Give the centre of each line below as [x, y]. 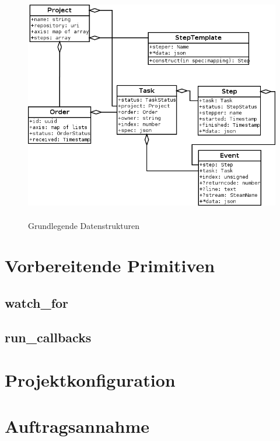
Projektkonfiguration [90, 380]
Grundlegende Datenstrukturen [84, 225]
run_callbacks [48, 337]
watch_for [37, 302]
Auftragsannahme [77, 426]
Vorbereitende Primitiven [110, 265]
